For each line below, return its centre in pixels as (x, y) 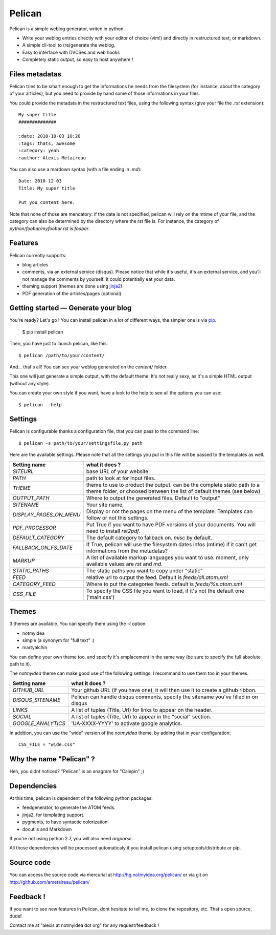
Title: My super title (47, 188)
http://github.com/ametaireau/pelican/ (50, 882)
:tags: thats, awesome (47, 143)
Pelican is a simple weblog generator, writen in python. (67, 29)
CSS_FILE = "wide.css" (47, 745)
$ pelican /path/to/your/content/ (62, 355)
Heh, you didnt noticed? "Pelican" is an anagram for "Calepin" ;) (77, 772)
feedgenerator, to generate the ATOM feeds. (69, 807)
